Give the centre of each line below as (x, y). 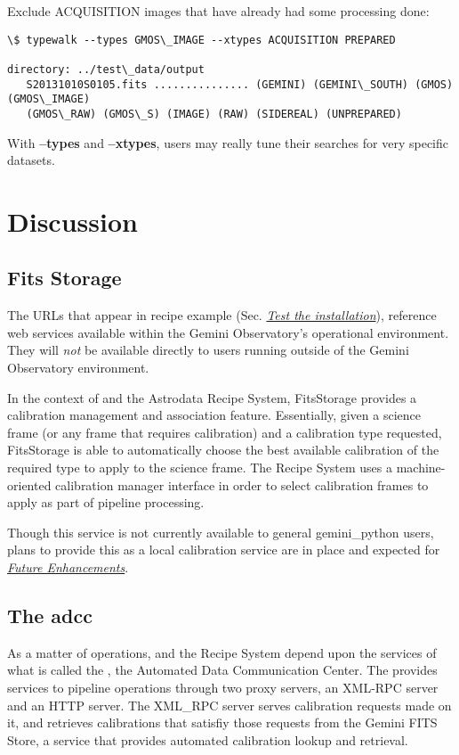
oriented (29, 484)
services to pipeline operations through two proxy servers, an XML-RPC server (223, 687)
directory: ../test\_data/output (106, 69)
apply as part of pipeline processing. (106, 502)
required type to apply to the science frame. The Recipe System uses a (200, 468)
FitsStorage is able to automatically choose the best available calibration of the (223, 450)
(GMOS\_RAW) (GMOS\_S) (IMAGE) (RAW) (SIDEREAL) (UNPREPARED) (214, 114)
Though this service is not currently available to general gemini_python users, (221, 532)
